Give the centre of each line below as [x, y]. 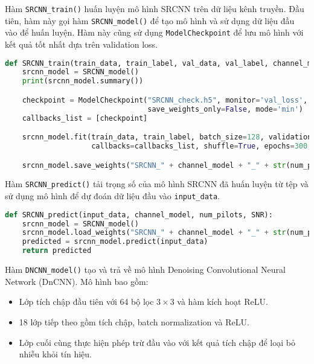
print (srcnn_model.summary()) [83, 81]
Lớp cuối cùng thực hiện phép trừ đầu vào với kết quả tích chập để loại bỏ [157, 342]
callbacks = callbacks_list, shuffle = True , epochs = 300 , [202, 146]
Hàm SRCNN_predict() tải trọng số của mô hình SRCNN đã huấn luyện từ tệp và [157, 184]
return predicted [57, 251]
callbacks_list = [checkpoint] [85, 118]
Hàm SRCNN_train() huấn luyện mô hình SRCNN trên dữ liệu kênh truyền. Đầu [155, 8]
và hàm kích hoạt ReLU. [223, 302]
